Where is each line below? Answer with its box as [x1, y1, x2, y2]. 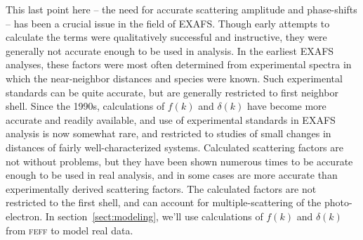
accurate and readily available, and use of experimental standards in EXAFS [6, 112, 336, 127]
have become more [247, 99, 326, 113]
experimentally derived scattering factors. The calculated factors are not [6, 181, 317, 196]
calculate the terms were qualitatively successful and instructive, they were [6, 30, 327, 44]
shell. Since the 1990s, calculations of [6, 99, 165, 113]
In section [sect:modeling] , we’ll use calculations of [45, 208, 263, 223]
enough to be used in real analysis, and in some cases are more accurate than [6, 168, 338, 182]
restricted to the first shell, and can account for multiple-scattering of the [6, 195, 322, 210]
